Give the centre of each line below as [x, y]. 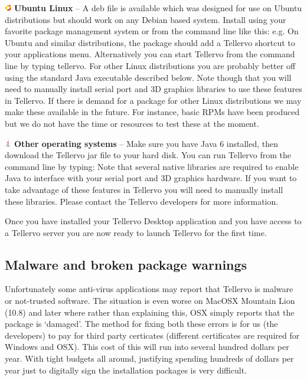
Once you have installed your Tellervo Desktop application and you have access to [153, 221]
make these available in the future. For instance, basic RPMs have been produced [152, 112]
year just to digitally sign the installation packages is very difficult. [126, 370]
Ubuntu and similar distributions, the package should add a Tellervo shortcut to [150, 42]
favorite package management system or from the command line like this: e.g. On [152, 31]
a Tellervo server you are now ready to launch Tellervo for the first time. [136, 232]
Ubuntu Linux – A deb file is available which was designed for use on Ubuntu [158, 8]
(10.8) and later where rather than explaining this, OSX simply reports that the [150, 312]
